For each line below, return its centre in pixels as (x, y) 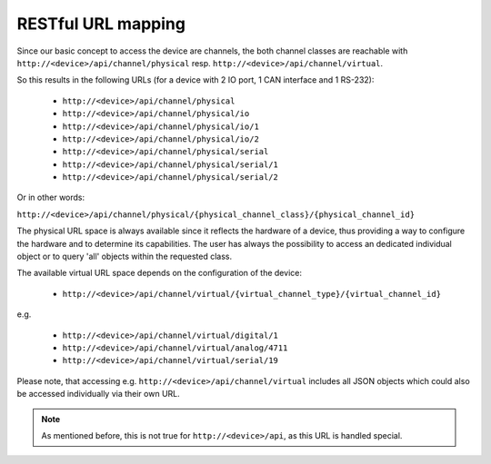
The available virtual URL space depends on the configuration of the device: (159, 273)
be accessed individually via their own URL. (99, 394)
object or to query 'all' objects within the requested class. (125, 257)
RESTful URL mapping (101, 24)
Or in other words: (51, 197)
